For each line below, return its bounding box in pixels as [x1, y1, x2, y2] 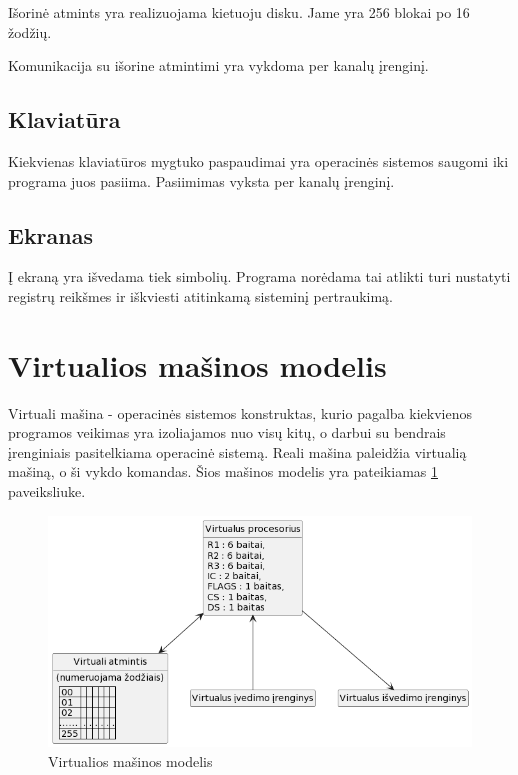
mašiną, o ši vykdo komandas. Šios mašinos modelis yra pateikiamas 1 [8, 461, 438, 482]
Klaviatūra [8, 104, 121, 135]
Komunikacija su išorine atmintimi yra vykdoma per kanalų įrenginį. [8, 55, 429, 76]
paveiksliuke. [8, 481, 86, 502]
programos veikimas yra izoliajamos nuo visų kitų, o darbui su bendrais [8, 422, 446, 443]
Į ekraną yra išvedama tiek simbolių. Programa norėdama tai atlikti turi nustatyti [8, 266, 511, 287]
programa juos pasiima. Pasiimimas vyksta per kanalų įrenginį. [8, 170, 395, 191]
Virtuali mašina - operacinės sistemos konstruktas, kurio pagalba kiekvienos [8, 402, 472, 423]
